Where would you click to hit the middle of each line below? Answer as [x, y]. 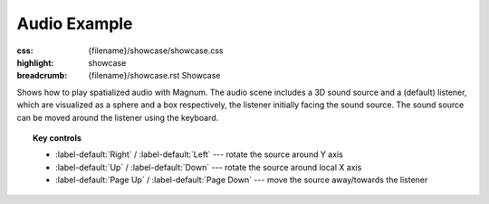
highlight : [35, 62]
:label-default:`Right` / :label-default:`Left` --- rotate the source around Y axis [199, 154]
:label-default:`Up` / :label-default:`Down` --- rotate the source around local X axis [209, 167]
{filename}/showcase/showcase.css [156, 51]
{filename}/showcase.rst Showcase [154, 76]
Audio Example [75, 23]
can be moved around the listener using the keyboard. [118, 117]
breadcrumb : [42, 76]
